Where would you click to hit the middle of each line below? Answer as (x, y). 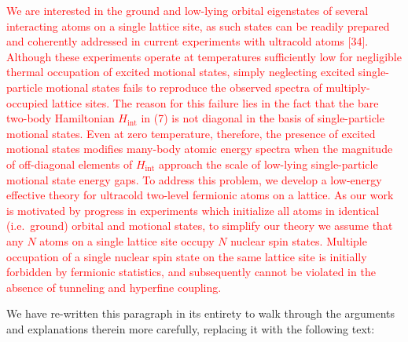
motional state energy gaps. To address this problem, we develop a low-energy (194, 179)
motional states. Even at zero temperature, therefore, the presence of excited (191, 133)
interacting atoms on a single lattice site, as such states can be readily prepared (198, 25)
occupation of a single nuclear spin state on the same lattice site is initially (187, 256)
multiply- (348, 87)
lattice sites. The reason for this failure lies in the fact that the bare (215, 102)
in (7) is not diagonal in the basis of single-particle (263, 118)
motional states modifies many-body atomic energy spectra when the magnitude (200, 149)
